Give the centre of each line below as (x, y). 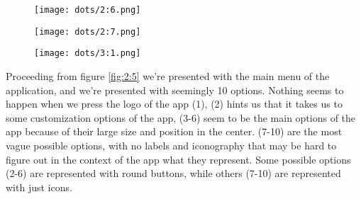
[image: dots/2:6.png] (88, 10)
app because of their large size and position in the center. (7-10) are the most (174, 131)
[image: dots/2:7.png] (88, 32)
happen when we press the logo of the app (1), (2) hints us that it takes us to (174, 104)
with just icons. (39, 187)
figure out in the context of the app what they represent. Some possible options (178, 159)
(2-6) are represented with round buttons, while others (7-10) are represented (173, 173)
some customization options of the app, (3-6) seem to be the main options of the (181, 117)
